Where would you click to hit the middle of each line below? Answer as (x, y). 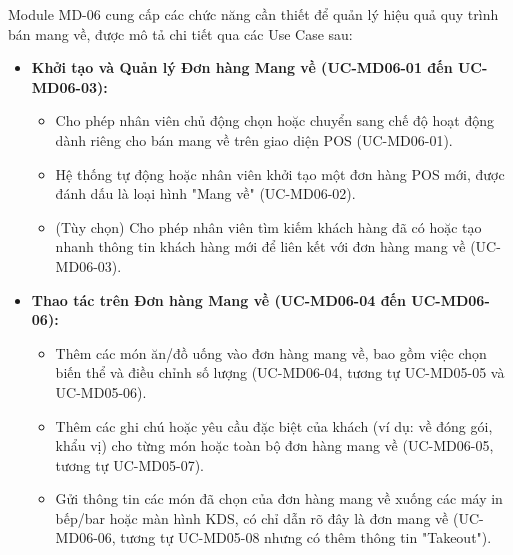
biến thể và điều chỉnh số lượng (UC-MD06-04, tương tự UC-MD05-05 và (280, 372)
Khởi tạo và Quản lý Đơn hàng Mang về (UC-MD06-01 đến (242, 67)
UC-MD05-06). (101, 391)
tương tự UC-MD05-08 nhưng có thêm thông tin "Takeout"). (306, 537)
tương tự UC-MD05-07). (129, 464)
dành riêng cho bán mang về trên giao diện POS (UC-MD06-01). (254, 139)
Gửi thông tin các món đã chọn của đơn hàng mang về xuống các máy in (279, 498)
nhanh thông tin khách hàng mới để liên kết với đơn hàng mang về (260, 246)
